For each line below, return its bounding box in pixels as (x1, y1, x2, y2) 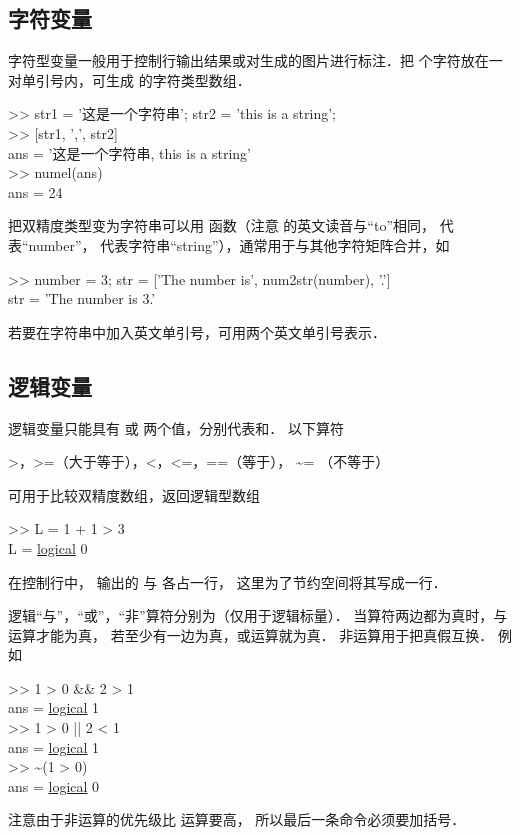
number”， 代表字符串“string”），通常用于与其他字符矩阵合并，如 (28, 234, 450, 255)
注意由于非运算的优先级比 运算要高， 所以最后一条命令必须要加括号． (8, 809, 466, 830)
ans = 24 (8, 181, 63, 202)
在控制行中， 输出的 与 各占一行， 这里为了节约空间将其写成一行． (8, 571, 447, 592)
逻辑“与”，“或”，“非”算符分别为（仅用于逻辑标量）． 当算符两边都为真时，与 (8, 605, 508, 626)
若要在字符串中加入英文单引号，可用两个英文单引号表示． (8, 321, 386, 342)
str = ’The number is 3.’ (8, 288, 156, 309)
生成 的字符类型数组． (105, 69, 251, 90)
